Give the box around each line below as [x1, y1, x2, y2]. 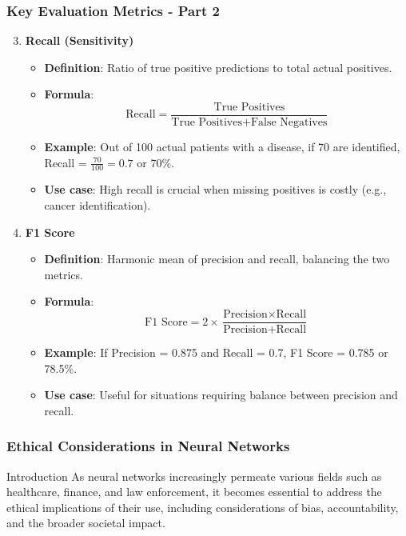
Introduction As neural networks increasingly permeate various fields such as [6, 467, 382, 484]
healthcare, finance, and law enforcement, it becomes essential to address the [6, 483, 382, 500]
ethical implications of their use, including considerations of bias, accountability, [6, 498, 399, 515]
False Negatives [250, 117, 328, 129]
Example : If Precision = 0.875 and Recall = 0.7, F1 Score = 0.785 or [44, 344, 388, 361]
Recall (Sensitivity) [25, 32, 134, 49]
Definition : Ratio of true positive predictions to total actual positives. [44, 58, 392, 75]
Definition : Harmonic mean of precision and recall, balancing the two [44, 250, 390, 267]
